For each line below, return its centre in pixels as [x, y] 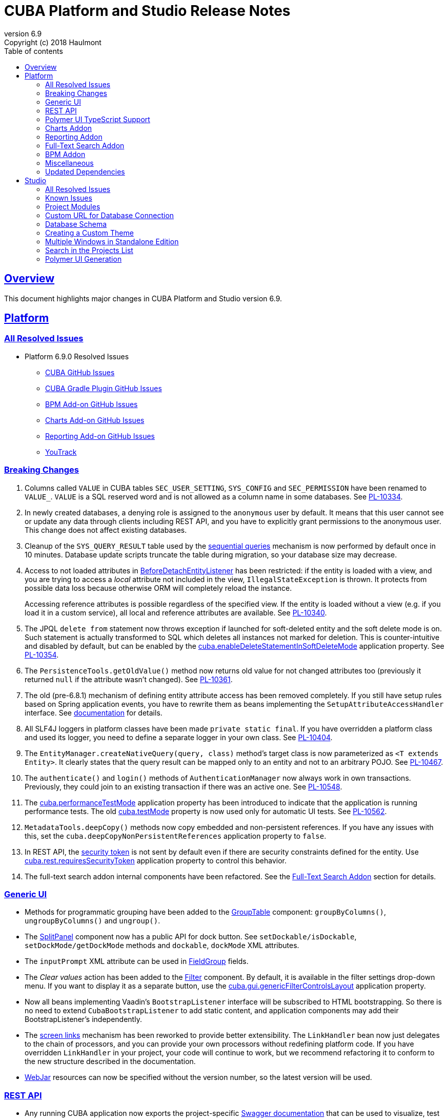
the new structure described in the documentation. [110, 1062]
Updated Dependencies [85, 171]
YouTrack [61, 452]
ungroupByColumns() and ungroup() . [93, 921]
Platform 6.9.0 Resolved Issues [77, 356]
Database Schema [76, 224]
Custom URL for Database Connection [110, 215]
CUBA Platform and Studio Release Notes [147, 11]
